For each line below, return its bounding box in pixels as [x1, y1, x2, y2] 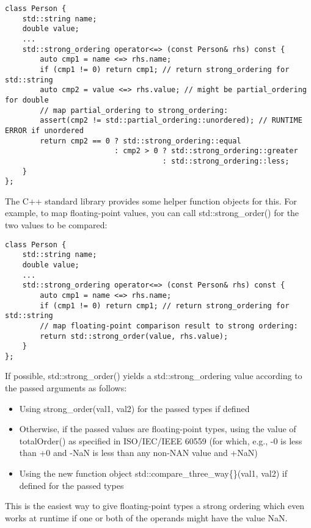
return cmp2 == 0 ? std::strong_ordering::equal [40, 136, 241, 145]
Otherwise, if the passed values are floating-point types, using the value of [19, 422, 296, 435]
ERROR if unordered [5, 126, 84, 135]
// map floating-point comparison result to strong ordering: [40, 321, 298, 330]
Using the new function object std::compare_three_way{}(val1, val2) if [19, 467, 287, 480]
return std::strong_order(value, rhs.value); [40, 331, 229, 341]
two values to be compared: [5, 219, 108, 231]
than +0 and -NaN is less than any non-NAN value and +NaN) [19, 446, 258, 459]
